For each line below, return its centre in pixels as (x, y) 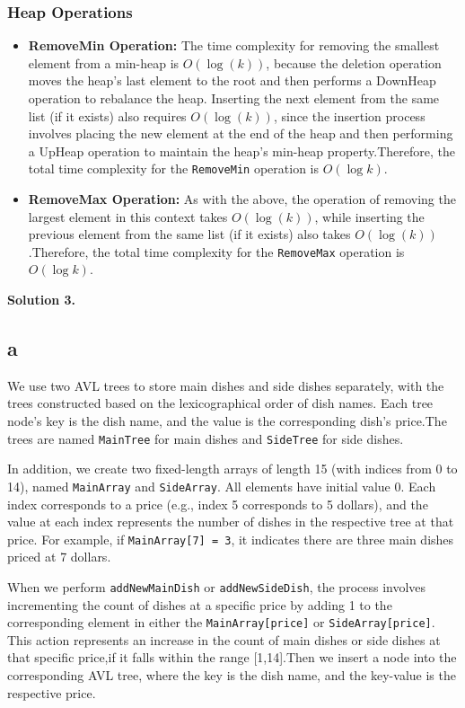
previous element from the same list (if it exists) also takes (189, 234)
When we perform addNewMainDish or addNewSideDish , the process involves (217, 586)
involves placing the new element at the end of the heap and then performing (241, 133)
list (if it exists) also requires (107, 115)
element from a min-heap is (104, 62)
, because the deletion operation (354, 62)
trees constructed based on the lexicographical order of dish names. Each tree (220, 403)
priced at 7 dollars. (59, 557)
